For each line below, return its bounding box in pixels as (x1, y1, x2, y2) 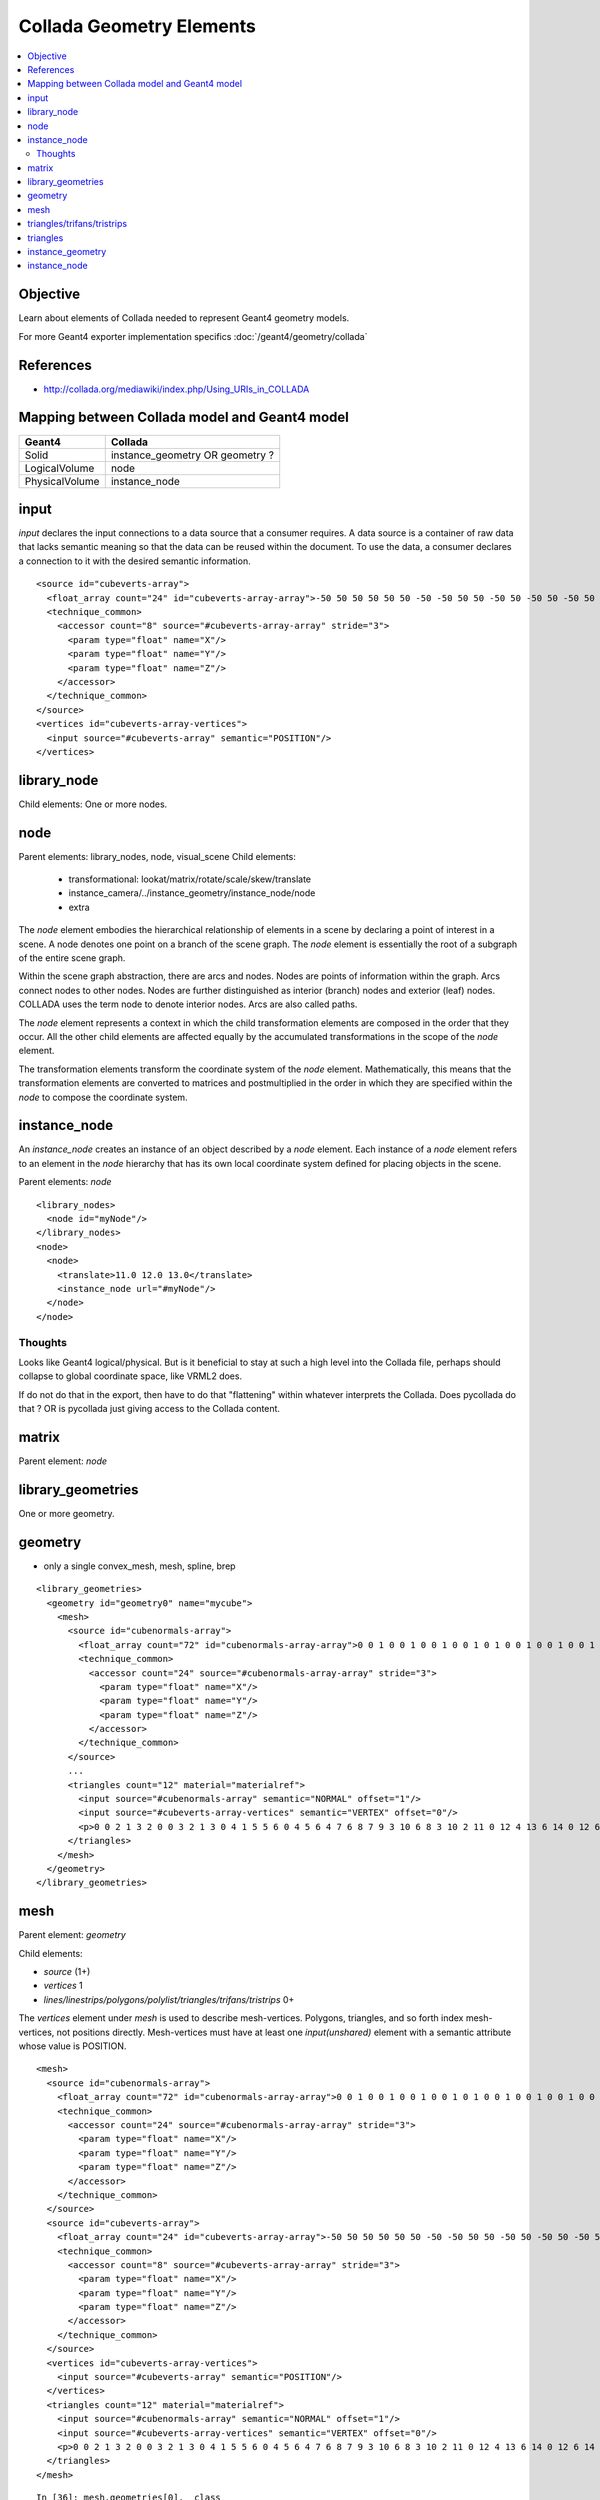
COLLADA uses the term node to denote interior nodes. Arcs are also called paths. (18, 998, 358, 1010)
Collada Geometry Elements (18, 15, 257, 37)
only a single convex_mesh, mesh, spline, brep (43, 1560, 236, 1572)
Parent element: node (18, 1455, 108, 1467)
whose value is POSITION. (18, 2040, 127, 2052)
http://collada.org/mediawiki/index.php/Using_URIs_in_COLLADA (43, 383, 310, 395)
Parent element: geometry (18, 1929, 127, 1941)
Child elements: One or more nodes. (18, 798, 168, 810)
